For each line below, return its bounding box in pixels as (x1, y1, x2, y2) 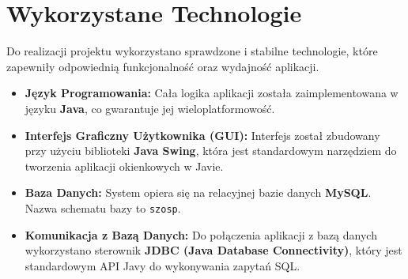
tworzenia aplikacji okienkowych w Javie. (25, 157, 224, 174)
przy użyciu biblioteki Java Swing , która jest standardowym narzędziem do (25, 142, 397, 159)
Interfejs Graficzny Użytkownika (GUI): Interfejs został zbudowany (25, 126, 380, 143)
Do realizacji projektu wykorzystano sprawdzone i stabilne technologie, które (6, 43, 378, 59)
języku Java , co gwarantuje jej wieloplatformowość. (25, 100, 275, 116)
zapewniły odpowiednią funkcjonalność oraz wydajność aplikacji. (6, 58, 319, 74)
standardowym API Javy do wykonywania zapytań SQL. (25, 257, 300, 273)
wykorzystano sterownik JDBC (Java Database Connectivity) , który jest (25, 242, 402, 258)
